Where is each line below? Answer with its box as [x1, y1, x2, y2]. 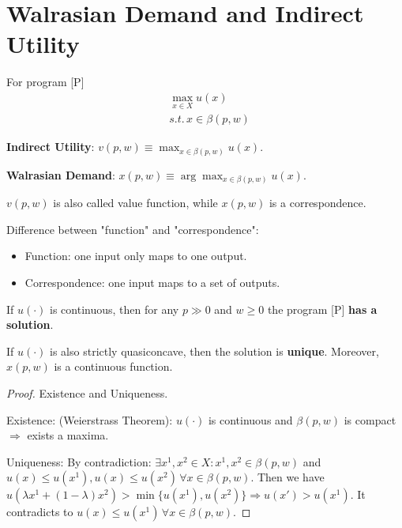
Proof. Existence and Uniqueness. [6, 384, 168, 401]
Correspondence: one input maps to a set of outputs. [24, 274, 280, 290]
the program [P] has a [267, 300, 378, 317]
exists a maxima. [27, 427, 109, 443]
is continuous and [208, 411, 293, 428]
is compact [344, 411, 396, 428]
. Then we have [250, 469, 325, 485]
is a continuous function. [54, 358, 173, 375]
